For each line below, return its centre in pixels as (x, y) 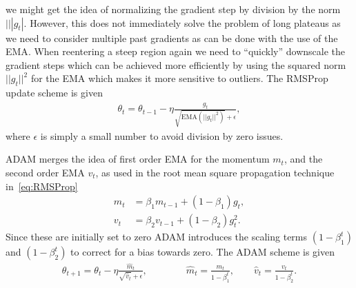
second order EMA (45, 172)
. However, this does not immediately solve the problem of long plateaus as (182, 22)
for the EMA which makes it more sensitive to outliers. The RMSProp (179, 78)
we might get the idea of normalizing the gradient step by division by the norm (173, 9)
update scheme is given (54, 93)
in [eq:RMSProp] (42, 186)
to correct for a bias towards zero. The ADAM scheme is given (203, 252)
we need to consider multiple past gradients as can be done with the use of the (172, 38)
